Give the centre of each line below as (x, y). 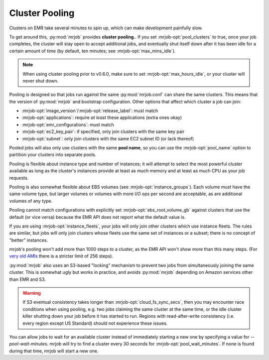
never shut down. (41, 81)
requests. (19, 178)
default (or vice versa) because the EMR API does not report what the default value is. (98, 217)
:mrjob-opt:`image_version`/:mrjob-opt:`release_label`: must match (90, 111)
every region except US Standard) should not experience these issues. (95, 323)
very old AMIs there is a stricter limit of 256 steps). (61, 256)
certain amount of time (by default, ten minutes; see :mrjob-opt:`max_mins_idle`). (92, 51)
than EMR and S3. (27, 279)
